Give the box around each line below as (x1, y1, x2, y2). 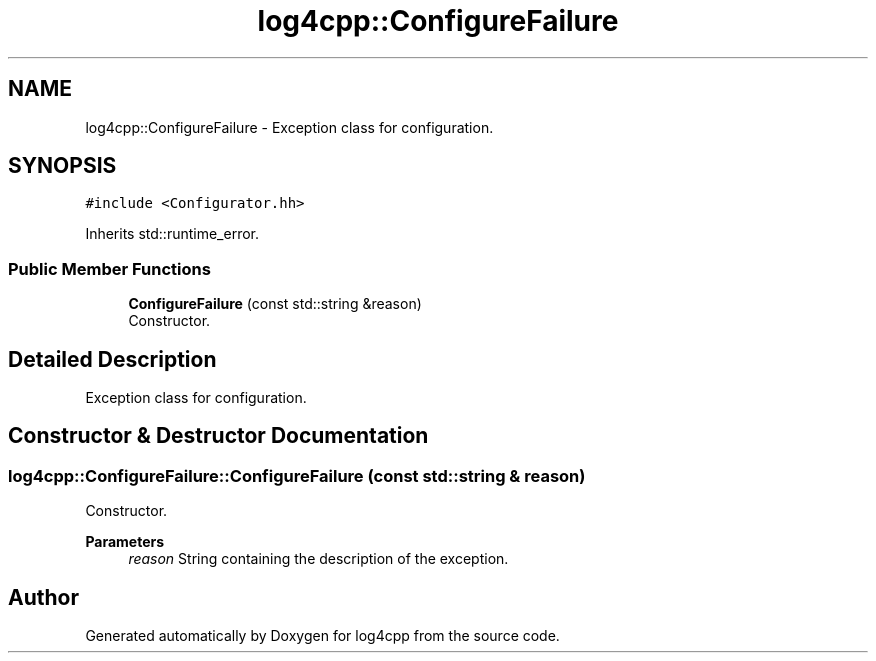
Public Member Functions (8, 258, 211, 279)
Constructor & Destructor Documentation (8, 423, 429, 449)
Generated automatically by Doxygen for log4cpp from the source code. (85, 627, 560, 645)
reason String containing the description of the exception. (128, 550, 509, 568)
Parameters (85, 533, 165, 551)
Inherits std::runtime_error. (85, 225, 260, 243)
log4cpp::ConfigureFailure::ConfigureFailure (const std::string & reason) (8, 465, 586, 486)
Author (8, 584, 79, 610)
